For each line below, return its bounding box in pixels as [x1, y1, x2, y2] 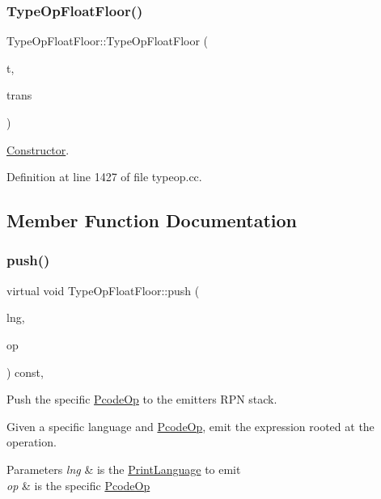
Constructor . [6, 141, 70, 158]
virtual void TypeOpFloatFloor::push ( [6, 281, 200, 298]
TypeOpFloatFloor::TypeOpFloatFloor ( [6, 32, 209, 49]
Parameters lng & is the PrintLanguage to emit [6, 460, 241, 477]
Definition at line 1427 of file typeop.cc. [6, 168, 202, 185]
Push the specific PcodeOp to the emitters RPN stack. [6, 391, 277, 408]
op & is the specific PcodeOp [6, 476, 150, 493]
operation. [6, 433, 57, 450]
